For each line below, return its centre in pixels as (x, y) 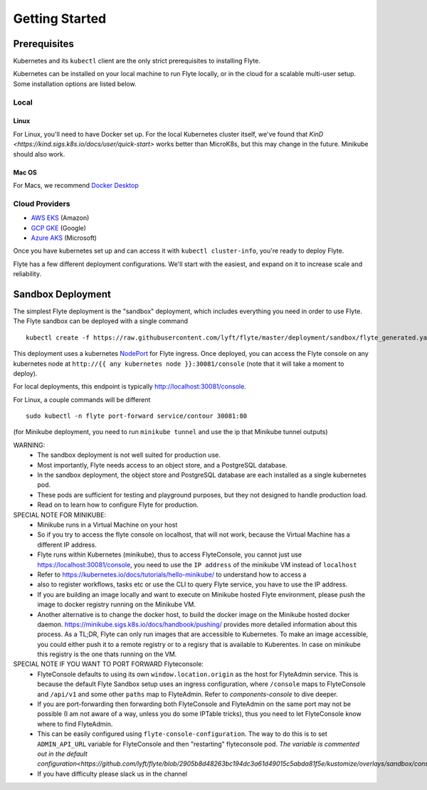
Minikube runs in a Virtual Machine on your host (107, 525)
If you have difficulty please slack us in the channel (112, 774)
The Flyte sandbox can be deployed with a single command (101, 321)
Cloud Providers (42, 204)
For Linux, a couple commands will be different (82, 399)
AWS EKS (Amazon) (60, 218)
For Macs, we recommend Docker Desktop (76, 185)
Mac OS (25, 172)
